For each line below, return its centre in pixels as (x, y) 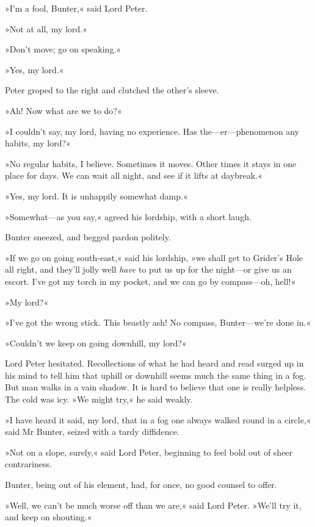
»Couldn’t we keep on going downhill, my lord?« (96, 342)
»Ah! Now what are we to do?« (63, 110)
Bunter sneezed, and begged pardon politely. (88, 237)
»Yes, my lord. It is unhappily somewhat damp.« (96, 195)
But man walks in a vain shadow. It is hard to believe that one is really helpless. (156, 387)
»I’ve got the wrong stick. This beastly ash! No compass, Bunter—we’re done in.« (158, 322)
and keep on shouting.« (49, 517)
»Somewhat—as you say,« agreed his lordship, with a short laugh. (128, 216)
